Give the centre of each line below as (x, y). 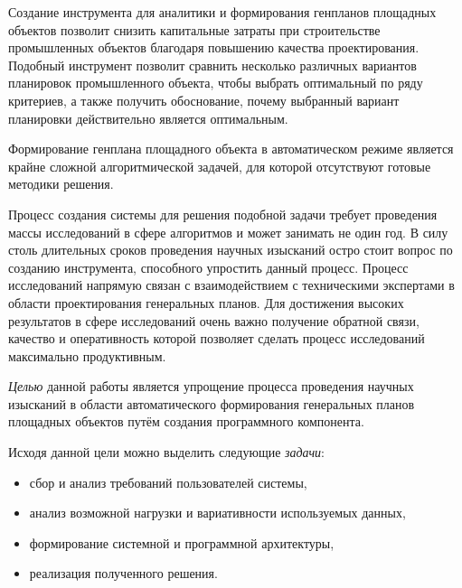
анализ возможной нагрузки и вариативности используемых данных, (217, 513)
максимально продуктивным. (87, 355)
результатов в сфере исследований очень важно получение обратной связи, (214, 320)
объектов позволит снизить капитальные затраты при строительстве (194, 29)
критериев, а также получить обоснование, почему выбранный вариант (204, 100)
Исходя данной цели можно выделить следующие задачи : (166, 452)
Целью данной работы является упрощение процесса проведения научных (211, 386)
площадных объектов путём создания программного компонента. (186, 421)
